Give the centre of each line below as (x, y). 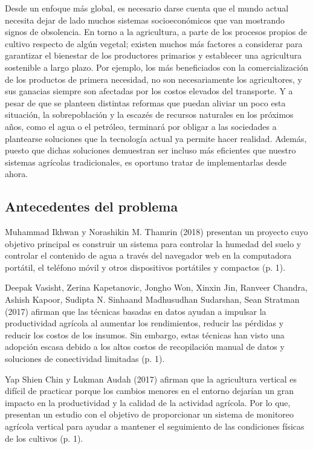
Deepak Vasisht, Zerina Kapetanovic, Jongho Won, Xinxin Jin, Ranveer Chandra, (156, 287)
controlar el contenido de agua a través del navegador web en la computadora (148, 255)
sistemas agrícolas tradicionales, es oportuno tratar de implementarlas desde (146, 162)
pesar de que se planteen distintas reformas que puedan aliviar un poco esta (145, 102)
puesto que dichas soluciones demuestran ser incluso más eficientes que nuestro (150, 150)
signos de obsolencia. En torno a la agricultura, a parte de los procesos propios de (156, 32)
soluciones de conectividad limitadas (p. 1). (85, 359)
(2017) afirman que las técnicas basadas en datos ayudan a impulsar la (136, 311)
